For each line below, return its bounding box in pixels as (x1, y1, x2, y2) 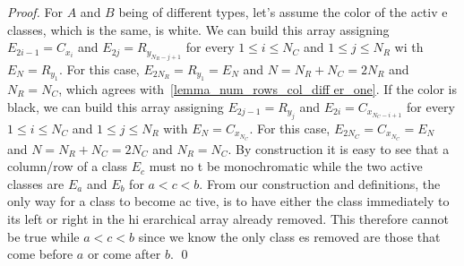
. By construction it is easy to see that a (228, 139, 450, 158)
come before (7, 245, 73, 263)
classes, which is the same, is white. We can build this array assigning (7, 20, 390, 39)
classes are (7, 174, 64, 193)
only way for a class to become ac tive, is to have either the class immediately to (7, 192, 450, 210)
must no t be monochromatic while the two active (149, 157, 423, 176)
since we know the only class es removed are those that (138, 227, 441, 245)
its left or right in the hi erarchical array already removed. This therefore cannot (7, 209, 449, 227)
